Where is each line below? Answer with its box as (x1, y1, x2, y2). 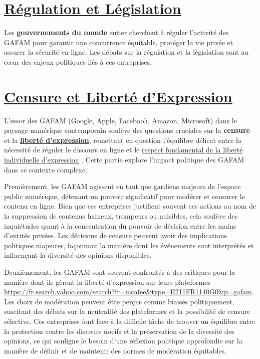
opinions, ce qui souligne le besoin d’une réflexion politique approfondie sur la (4, 335, 242, 346)
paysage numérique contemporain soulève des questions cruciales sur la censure (4, 125, 250, 135)
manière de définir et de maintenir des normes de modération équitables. (4, 345, 227, 355)
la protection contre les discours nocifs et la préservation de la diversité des (4, 325, 234, 336)
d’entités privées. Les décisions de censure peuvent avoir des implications (4, 230, 227, 241)
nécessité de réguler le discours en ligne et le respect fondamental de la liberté (4, 144, 243, 155)
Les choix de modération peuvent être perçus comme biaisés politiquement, (4, 296, 234, 306)
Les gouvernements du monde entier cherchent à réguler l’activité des (4, 27, 229, 38)
